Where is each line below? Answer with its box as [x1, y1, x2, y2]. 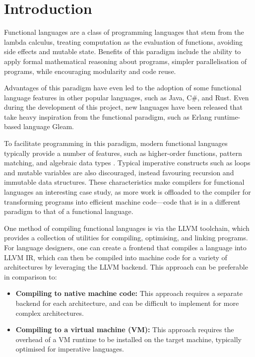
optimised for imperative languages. [15, 344, 124, 354]
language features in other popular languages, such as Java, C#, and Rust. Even [4, 92, 249, 102]
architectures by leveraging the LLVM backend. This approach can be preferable [4, 262, 248, 272]
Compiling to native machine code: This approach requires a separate [15, 288, 243, 298]
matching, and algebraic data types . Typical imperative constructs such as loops [4, 157, 251, 168]
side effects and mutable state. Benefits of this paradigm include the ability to [4, 46, 241, 57]
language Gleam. [23, 121, 74, 132]
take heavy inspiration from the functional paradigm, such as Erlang [4, 111, 212, 122]
